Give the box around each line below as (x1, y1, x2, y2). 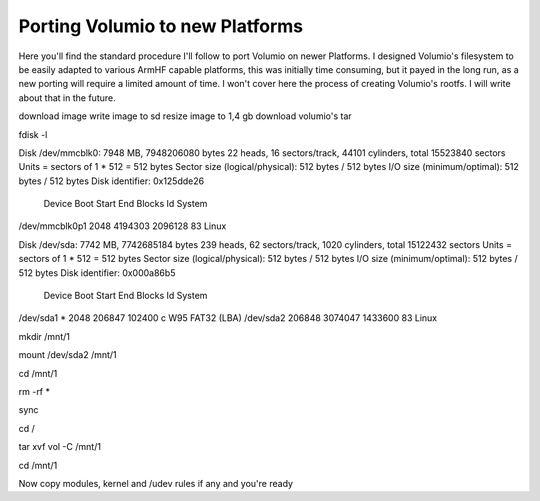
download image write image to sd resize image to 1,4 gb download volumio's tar (18, 110, 352, 122)
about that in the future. (18, 91, 116, 104)
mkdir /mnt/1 (18, 330, 70, 342)
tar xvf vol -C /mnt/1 (18, 441, 102, 453)
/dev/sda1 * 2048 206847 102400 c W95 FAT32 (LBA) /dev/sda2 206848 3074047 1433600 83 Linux (18, 312, 438, 324)
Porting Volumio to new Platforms (18, 15, 304, 37)
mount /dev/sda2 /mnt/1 (18, 349, 117, 361)
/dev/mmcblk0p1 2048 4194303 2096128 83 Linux (18, 220, 227, 232)
